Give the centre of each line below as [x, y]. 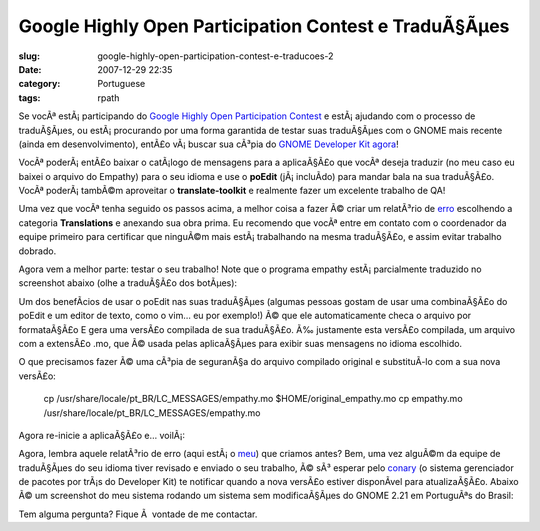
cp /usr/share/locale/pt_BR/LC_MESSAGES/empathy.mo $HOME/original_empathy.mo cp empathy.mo [253, 399]
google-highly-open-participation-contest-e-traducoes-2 [215, 56]
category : [39, 84]
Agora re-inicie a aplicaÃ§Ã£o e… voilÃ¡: [101, 435]
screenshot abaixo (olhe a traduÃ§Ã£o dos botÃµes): [128, 283]
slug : [29, 56]
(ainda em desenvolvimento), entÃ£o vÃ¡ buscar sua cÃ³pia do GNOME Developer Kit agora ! [208, 144]
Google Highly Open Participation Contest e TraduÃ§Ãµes [264, 26]
